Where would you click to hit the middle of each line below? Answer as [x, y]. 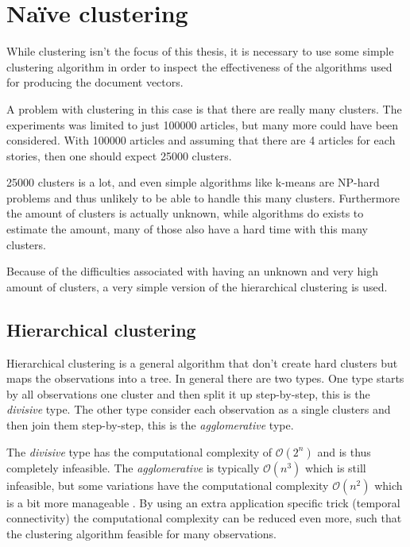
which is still [335, 467]
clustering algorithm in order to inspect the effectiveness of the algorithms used [199, 66]
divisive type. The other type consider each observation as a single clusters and [199, 409]
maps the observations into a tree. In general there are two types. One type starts [205, 378]
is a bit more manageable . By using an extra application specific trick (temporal [203, 502]
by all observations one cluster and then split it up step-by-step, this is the [188, 393]
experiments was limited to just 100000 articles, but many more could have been [203, 124]
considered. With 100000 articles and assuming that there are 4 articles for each [201, 140]
